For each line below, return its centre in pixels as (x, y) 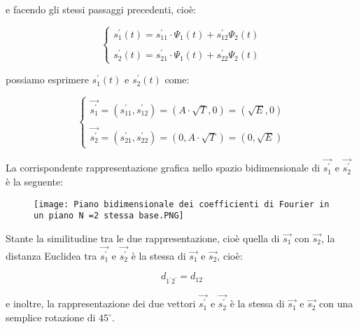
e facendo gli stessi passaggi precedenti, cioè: (101, 9)
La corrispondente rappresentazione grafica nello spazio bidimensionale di (163, 168)
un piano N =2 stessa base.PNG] (109, 216)
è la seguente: (35, 182)
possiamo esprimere (47, 79)
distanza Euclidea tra (51, 255)
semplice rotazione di (51, 317)
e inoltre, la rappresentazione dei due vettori (101, 303)
